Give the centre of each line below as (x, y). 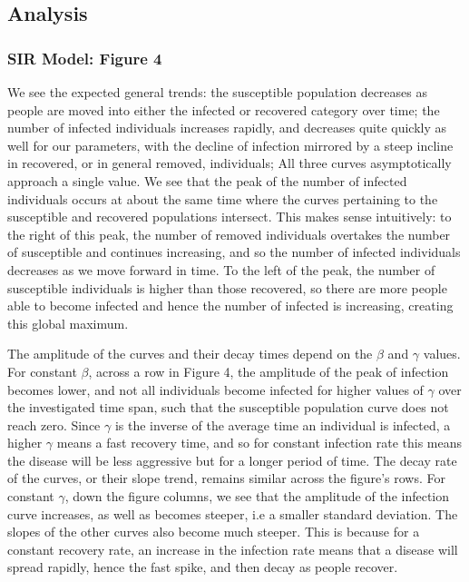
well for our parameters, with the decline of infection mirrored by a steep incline (230, 145)
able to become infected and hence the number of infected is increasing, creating (230, 306)
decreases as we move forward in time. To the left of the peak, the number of (221, 269)
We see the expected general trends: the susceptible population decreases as (217, 92)
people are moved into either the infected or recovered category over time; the (224, 109)
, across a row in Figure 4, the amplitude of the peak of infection (269, 371)
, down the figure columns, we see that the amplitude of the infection (257, 496)
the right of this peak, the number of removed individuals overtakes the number (229, 234)
